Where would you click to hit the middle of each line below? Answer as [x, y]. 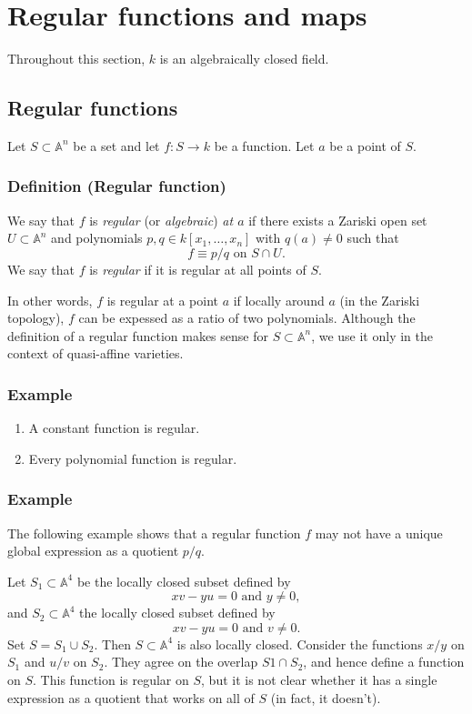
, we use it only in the [372, 335]
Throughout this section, [76, 59]
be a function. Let [264, 145]
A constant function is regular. [114, 428]
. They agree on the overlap [181, 662]
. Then [112, 644]
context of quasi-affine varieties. [95, 353]
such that [373, 238]
